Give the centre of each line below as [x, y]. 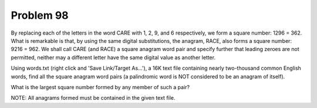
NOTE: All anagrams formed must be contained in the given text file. [93, 98]
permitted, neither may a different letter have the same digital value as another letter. [113, 57]
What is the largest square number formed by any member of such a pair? [100, 87]
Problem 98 [40, 15]
